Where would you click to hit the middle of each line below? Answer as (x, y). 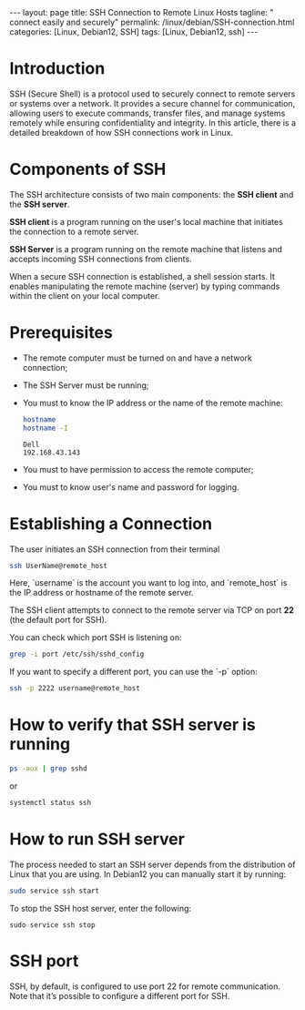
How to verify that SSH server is (133, 725)
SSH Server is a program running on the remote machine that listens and (146, 249)
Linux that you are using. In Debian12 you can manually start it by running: (148, 874)
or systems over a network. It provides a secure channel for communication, (152, 103)
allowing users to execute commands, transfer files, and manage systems (147, 113)
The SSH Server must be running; (86, 385)
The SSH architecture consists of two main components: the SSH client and (152, 194)
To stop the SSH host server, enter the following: (101, 908)
